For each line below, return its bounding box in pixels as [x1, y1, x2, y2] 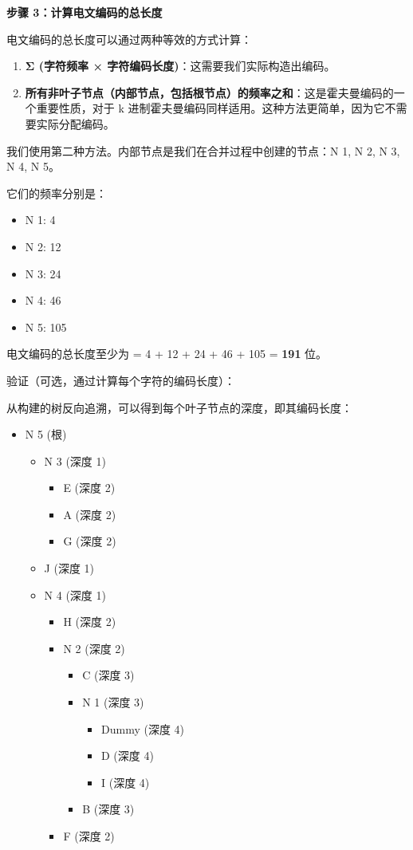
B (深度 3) [82, 801, 135, 817]
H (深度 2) [63, 613, 116, 630]
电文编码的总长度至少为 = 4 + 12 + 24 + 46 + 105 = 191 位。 [6, 345, 328, 362]
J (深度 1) [44, 560, 95, 577]
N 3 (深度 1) [44, 452, 106, 469]
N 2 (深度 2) [63, 639, 125, 656]
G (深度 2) [63, 533, 116, 549]
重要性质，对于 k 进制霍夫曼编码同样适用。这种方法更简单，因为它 [36, 100, 385, 116]
